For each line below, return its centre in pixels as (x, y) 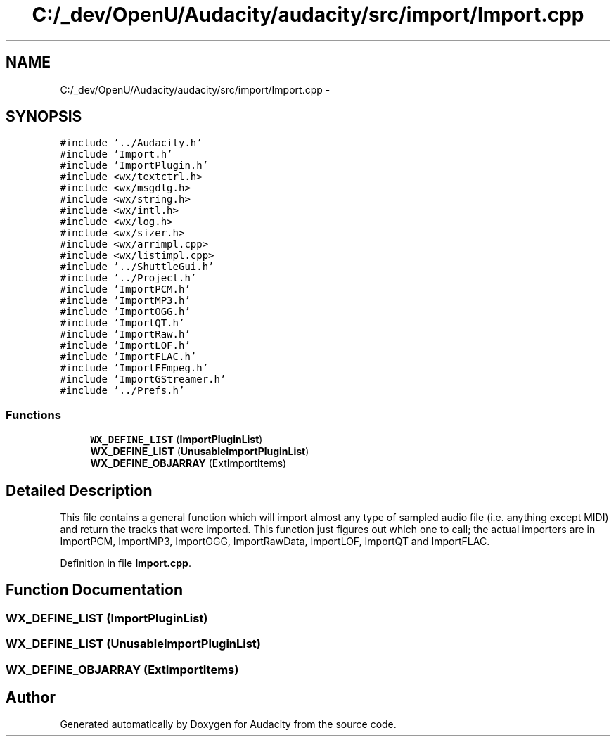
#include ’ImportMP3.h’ (125, 301)
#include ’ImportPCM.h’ (125, 289)
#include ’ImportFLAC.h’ (128, 357)
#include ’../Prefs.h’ (122, 391)
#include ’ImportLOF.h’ (125, 346)
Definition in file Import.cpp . (126, 563)
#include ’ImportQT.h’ (122, 323)
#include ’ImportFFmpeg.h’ (134, 368)
